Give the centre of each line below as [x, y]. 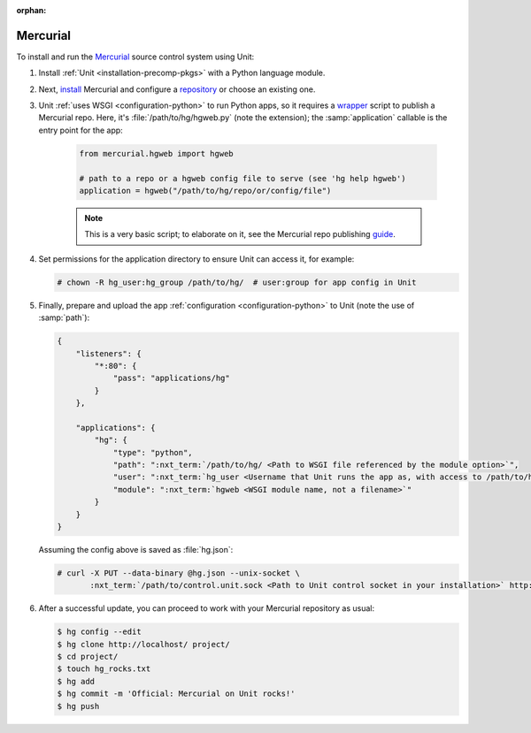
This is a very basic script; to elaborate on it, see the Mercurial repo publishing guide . [240, 234]
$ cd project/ [88, 657]
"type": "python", [153, 452]
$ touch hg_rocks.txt [104, 669]
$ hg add [76, 681]
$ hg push [78, 706]
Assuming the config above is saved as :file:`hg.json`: [136, 549]
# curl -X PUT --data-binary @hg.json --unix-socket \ [178, 573]
